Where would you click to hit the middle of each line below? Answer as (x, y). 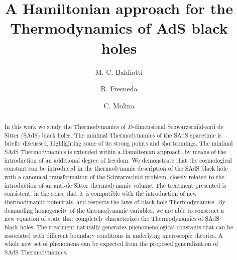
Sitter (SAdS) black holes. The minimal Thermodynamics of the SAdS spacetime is (113, 135)
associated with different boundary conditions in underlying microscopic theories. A (113, 235)
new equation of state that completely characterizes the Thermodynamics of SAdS (112, 219)
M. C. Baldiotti (119, 72)
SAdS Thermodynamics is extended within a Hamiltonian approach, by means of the (115, 152)
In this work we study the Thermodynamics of (65, 127)
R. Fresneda (119, 89)
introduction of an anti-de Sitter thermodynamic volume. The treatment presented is (115, 185)
